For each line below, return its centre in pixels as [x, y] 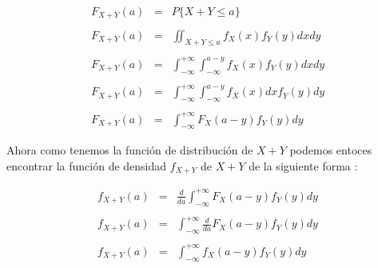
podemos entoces [331, 150]
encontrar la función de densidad [87, 166]
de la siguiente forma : [303, 166]
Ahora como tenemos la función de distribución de [130, 150]
